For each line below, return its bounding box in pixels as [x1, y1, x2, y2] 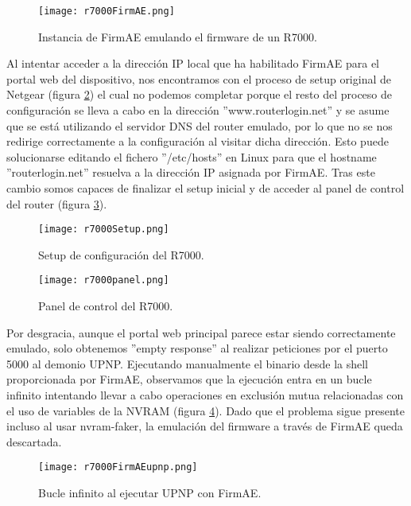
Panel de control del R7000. [38, 298, 173, 314]
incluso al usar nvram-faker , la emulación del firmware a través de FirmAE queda [6, 418, 403, 434]
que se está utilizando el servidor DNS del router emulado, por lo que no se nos [6, 117, 393, 134]
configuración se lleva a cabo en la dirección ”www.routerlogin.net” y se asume [6, 102, 390, 119]
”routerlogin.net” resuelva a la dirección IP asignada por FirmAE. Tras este [6, 164, 375, 181]
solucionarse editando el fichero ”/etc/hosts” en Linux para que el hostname [6, 148, 377, 165]
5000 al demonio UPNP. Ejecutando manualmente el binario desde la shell [6, 355, 369, 372]
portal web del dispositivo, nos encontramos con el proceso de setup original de [6, 70, 391, 87]
